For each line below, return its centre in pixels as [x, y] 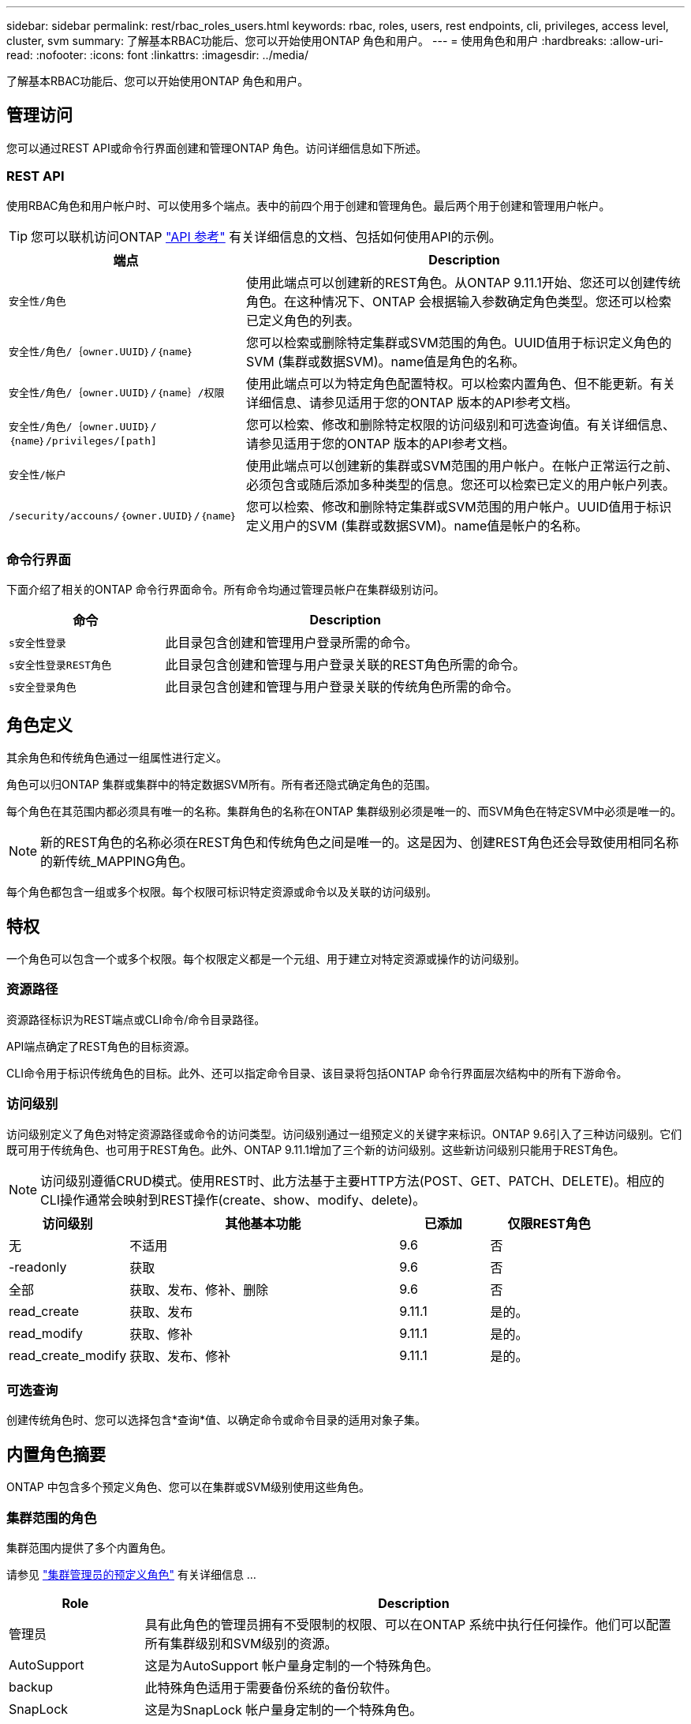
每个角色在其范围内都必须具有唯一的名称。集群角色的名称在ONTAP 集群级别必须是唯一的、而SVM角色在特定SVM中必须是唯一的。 [344, 811]
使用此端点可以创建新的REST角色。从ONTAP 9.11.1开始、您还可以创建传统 [463, 282]
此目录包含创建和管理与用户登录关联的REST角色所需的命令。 [345, 665]
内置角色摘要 [56, 1454]
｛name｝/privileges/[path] [83, 441]
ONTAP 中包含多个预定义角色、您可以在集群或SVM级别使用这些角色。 [188, 1487]
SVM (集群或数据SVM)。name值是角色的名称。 [385, 361]
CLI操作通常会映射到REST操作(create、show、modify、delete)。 [233, 1199]
